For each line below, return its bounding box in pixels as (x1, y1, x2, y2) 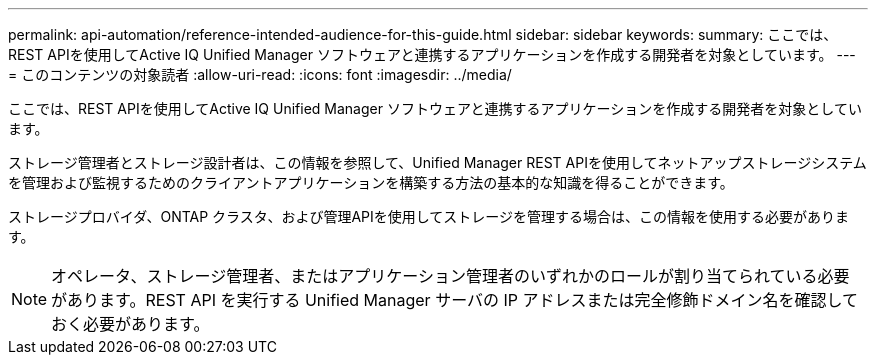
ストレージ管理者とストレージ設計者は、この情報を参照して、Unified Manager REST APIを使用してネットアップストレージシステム (8, 154, 867, 171)
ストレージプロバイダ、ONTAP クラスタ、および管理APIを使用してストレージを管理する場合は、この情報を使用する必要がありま (8, 208, 850, 225)
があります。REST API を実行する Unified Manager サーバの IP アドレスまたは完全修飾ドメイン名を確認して (51, 290, 859, 310)
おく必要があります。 (51, 314, 210, 334)
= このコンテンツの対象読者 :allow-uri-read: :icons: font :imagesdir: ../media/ (8, 66, 512, 83)
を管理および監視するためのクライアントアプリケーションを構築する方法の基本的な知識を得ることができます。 (8, 174, 734, 191)
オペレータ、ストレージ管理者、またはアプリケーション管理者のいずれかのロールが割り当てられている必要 (51, 266, 850, 286)
